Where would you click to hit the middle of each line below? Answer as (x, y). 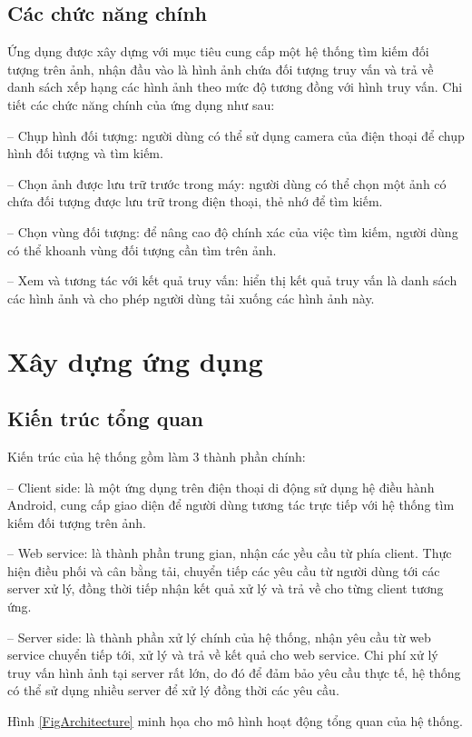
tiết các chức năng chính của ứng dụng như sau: (141, 104)
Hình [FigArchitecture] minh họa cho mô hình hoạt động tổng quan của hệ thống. (236, 721)
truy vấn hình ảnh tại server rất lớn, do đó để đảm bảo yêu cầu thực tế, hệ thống (234, 672)
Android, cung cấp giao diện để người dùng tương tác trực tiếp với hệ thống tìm (231, 505)
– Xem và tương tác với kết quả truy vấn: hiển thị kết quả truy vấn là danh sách (232, 280)
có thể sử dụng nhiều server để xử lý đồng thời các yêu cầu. (173, 690)
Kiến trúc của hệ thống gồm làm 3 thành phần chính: (157, 456)
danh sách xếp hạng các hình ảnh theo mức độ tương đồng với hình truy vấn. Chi (235, 87)
